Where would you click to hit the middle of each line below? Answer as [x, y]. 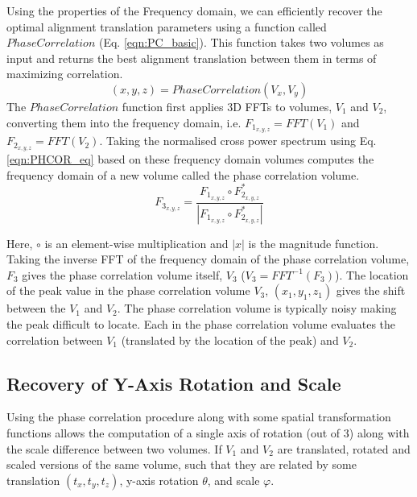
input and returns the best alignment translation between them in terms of [192, 58]
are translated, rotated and [344, 448]
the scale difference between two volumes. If [114, 448]
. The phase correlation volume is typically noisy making [257, 308]
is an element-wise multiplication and [136, 243]
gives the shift [371, 290]
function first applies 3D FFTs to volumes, [227, 106]
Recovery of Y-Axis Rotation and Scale [174, 383]
